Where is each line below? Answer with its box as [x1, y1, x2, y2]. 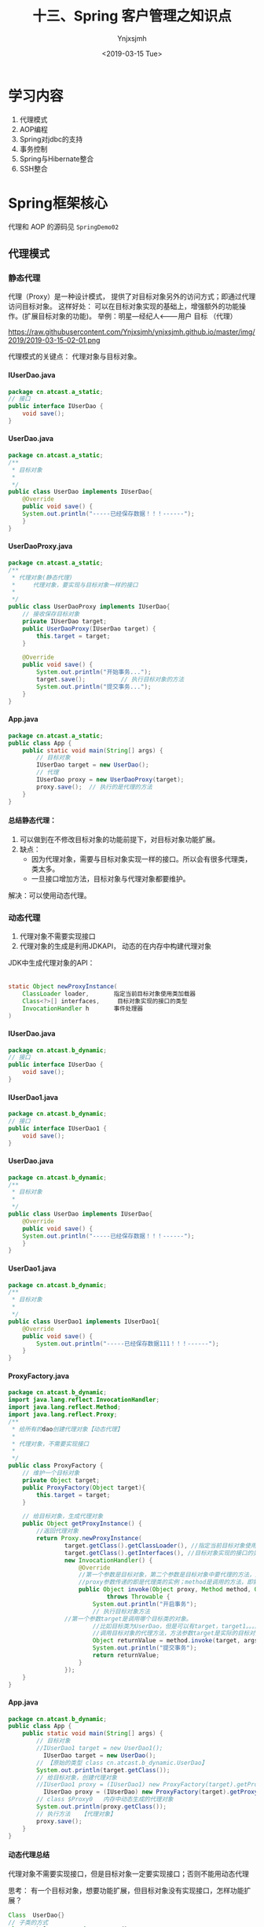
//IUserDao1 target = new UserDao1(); [36, 1745, 163, 1752]
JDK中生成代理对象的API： [8, 958, 95, 967]
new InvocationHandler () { [64, 1556, 153, 1565]
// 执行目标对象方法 [92, 1607, 151, 1616]
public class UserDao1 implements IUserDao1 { [8, 1318, 159, 1326]
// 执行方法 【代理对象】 [36, 1810, 116, 1818]
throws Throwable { [106, 1593, 170, 1601]
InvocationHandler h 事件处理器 [22, 1004, 144, 1013]
